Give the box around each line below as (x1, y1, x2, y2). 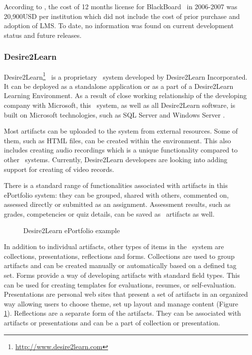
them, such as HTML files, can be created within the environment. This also (4, 135, 231, 145)
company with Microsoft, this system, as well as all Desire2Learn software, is (4, 100, 236, 110)
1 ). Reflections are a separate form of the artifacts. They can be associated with (4, 308, 241, 318)
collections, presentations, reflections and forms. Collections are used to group (4, 251, 235, 261)
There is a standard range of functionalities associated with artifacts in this (4, 180, 228, 190)
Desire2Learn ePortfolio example (23, 225, 120, 235)
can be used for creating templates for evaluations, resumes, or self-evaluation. (4, 279, 236, 289)
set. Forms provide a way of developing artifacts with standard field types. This (4, 270, 240, 280)
